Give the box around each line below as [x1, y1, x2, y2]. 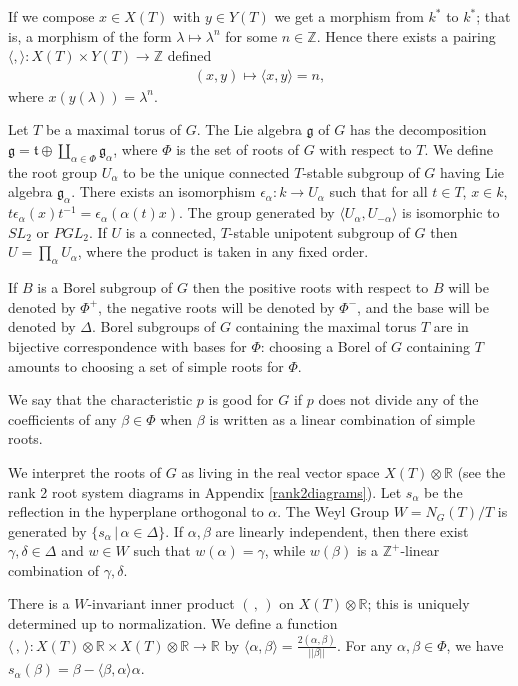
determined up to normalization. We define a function [8, 613, 338, 634]
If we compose [8, 6, 95, 26]
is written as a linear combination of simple [209, 408, 475, 429]
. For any [336, 634, 393, 655]
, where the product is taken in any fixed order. [77, 241, 369, 262]
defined [167, 45, 212, 66]
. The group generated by [179, 202, 335, 223]
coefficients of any [8, 408, 117, 429]
